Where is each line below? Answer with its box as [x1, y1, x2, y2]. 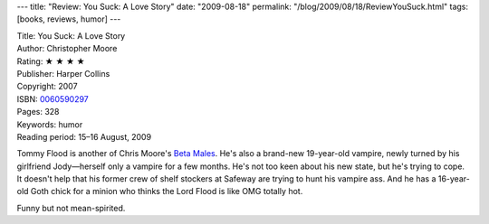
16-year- [437, 173, 470, 184]
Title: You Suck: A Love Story [16, 30, 126, 41]
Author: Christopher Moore [16, 43, 118, 54]
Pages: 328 [16, 107, 60, 117]
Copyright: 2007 [16, 81, 78, 92]
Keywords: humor [16, 118, 83, 130]
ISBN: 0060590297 [16, 93, 90, 104]
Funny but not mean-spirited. [16, 202, 126, 213]
